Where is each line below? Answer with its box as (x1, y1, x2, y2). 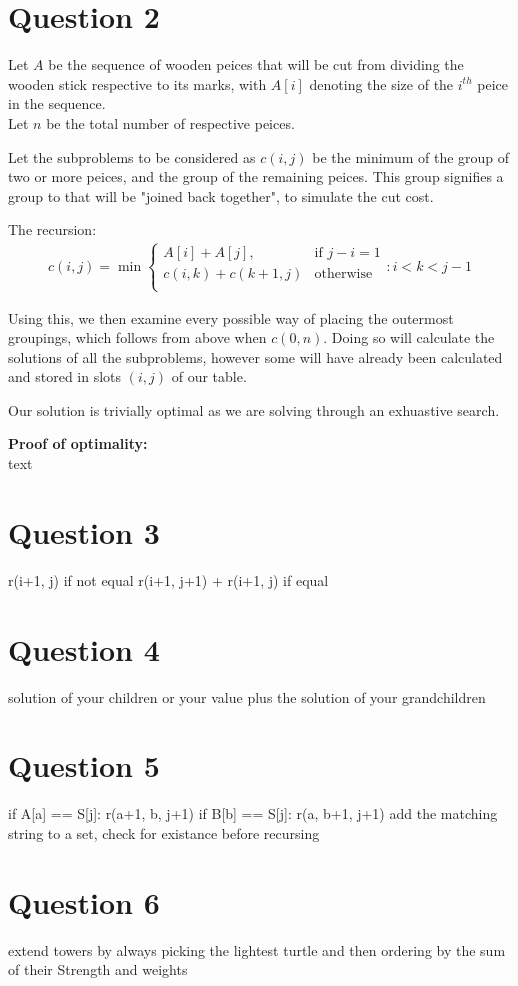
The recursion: (8, 219, 97, 240)
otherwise (314, 267, 373, 282)
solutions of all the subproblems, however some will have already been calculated (8, 346, 503, 367)
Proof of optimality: (8, 433, 148, 454)
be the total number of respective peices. (46, 112, 295, 133)
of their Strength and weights (8, 959, 188, 980)
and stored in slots (8, 366, 122, 387)
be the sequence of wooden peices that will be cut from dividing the (48, 54, 464, 75)
